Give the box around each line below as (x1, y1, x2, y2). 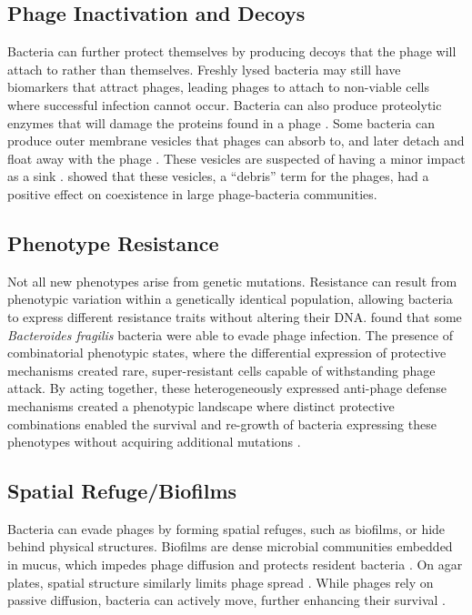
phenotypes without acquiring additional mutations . (7, 432, 301, 451)
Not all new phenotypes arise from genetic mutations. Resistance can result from (7, 271, 457, 290)
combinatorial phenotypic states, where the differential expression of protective (7, 343, 447, 362)
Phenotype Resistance (7, 228, 219, 257)
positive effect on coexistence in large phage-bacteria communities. (7, 184, 377, 203)
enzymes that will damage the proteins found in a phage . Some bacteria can (7, 113, 436, 132)
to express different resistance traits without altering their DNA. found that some (7, 307, 462, 326)
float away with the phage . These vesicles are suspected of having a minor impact (7, 148, 466, 167)
